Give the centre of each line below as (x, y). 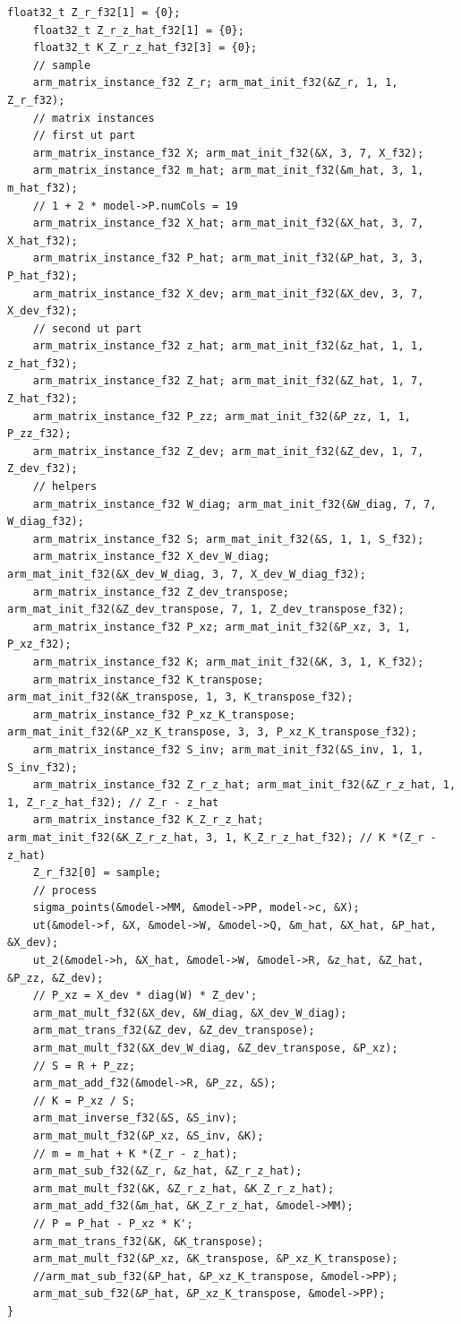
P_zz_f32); (39, 434)
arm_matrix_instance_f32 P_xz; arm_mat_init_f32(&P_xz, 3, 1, (222, 627)
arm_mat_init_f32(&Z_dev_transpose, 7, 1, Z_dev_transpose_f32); (206, 610)
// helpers (65, 487)
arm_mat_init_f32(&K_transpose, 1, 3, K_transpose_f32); (180, 697)
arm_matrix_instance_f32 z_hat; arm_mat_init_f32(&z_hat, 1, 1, (228, 346)
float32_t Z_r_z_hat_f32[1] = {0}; (138, 30)
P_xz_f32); (39, 645)
